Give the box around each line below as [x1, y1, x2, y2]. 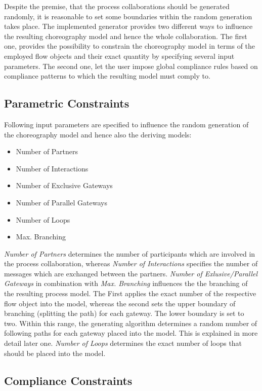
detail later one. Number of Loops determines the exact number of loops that [4, 338, 242, 348]
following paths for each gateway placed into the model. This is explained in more [4, 328, 258, 338]
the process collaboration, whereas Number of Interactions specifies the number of [4, 258, 258, 269]
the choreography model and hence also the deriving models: [4, 129, 192, 139]
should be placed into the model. [4, 347, 106, 358]
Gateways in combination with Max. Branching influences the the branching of [4, 278, 248, 289]
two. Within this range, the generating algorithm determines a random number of [4, 317, 257, 328]
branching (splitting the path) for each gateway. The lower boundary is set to [4, 308, 244, 318]
